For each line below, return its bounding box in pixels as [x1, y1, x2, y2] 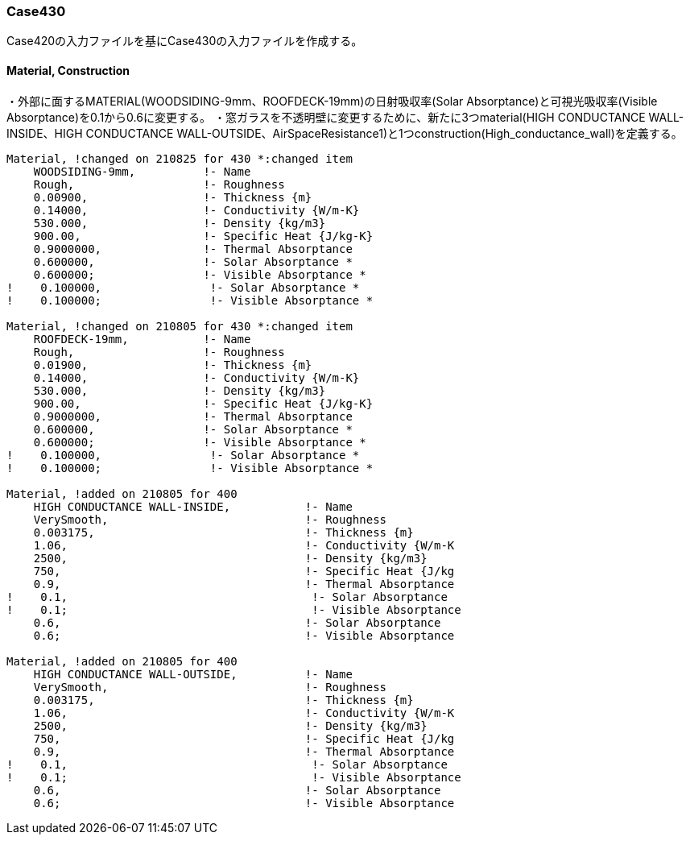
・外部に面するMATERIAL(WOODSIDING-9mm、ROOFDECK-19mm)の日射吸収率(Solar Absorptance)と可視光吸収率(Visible [6, 93, 658, 108]
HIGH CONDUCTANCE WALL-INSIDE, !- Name [33, 499, 353, 513]
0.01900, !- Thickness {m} [33, 358, 312, 371]
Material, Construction [6, 63, 130, 77]
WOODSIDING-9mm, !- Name [33, 164, 251, 178]
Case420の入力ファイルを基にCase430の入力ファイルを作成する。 [6, 34, 363, 48]
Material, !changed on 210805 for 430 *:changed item [6, 319, 353, 333]
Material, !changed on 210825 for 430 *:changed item [6, 151, 353, 165]
